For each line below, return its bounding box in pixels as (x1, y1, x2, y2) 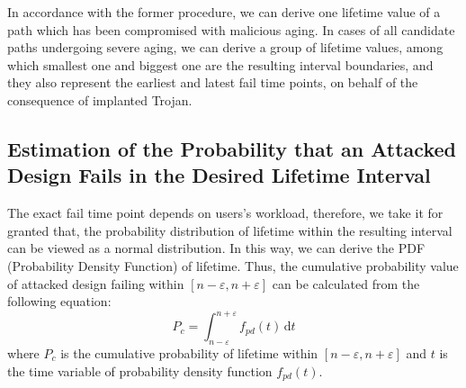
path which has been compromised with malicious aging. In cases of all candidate (7, 20, 455, 39)
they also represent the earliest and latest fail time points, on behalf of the (7, 73, 418, 92)
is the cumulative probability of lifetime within (60, 344, 318, 363)
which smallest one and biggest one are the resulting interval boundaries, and (7, 55, 434, 74)
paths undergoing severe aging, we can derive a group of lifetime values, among (7, 38, 444, 57)
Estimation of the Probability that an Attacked (7, 134, 456, 162)
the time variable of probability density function (7, 361, 273, 380)
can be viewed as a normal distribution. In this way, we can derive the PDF (7, 239, 426, 257)
